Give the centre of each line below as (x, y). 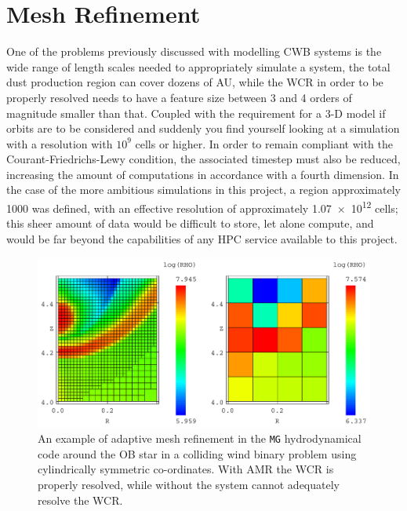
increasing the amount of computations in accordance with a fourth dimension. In (203, 174)
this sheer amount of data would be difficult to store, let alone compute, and (190, 223)
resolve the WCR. (80, 500)
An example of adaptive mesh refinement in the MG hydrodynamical (200, 438)
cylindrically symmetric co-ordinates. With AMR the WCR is (186, 469)
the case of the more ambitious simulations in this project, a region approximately (203, 190)
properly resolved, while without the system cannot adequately (189, 485)
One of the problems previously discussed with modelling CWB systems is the (194, 51)
